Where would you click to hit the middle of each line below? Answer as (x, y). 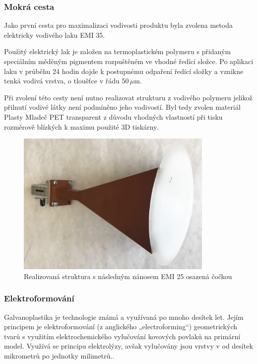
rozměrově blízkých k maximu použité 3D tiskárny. (81, 126)
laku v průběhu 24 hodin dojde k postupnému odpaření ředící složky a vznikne (124, 71)
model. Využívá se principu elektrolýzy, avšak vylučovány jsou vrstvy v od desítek (128, 346)
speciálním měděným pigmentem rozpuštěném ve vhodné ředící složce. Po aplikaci (129, 61)
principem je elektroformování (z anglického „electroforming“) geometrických (121, 327)
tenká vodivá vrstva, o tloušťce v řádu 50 (66, 81)
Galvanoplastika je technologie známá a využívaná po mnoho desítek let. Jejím (124, 317)
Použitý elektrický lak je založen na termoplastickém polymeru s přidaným (118, 51)
